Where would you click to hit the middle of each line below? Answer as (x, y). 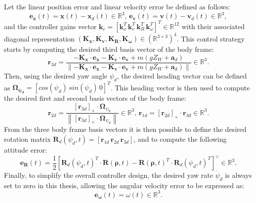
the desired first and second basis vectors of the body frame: (95, 98)
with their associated (213, 26)
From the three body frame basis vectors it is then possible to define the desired (125, 129)
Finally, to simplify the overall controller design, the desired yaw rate (108, 175)
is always (238, 175)
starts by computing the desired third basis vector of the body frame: (109, 49)
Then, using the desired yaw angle (56, 75)
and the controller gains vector (50, 26)
